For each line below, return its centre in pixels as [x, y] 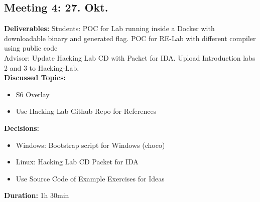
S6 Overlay [33, 94]
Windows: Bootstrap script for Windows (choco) [90, 145]
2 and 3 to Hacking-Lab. [42, 67]
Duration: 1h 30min [37, 195]
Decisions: [22, 128]
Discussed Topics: [35, 77]
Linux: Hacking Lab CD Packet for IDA [77, 162]
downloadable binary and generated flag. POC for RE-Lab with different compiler [130, 38]
